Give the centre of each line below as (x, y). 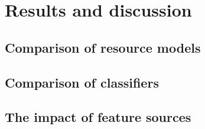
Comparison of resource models (103, 47)
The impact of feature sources (98, 117)
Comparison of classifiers (82, 82)
